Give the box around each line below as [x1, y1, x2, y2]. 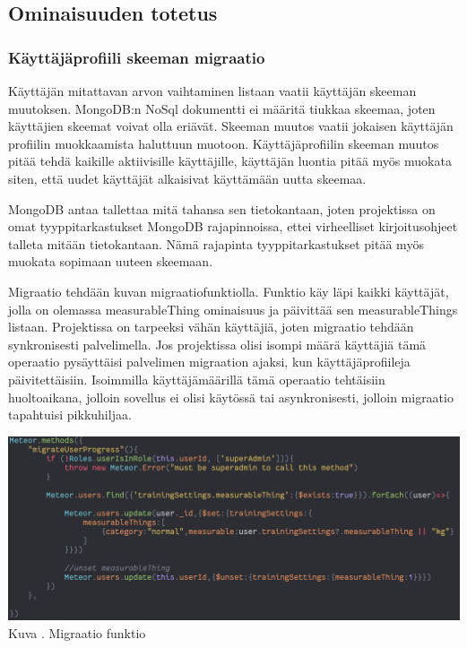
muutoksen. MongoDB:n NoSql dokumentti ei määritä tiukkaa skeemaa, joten [8, 99, 436, 117]
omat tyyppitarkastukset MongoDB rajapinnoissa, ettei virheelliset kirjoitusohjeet [8, 217, 458, 236]
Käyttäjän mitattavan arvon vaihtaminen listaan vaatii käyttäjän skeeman [8, 82, 417, 99]
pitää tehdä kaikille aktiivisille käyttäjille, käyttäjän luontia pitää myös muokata [8, 151, 452, 170]
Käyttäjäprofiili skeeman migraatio [8, 46, 265, 68]
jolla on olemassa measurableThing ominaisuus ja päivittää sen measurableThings [8, 299, 458, 318]
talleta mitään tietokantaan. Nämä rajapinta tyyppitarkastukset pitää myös [8, 234, 424, 253]
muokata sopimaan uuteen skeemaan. [8, 252, 213, 271]
